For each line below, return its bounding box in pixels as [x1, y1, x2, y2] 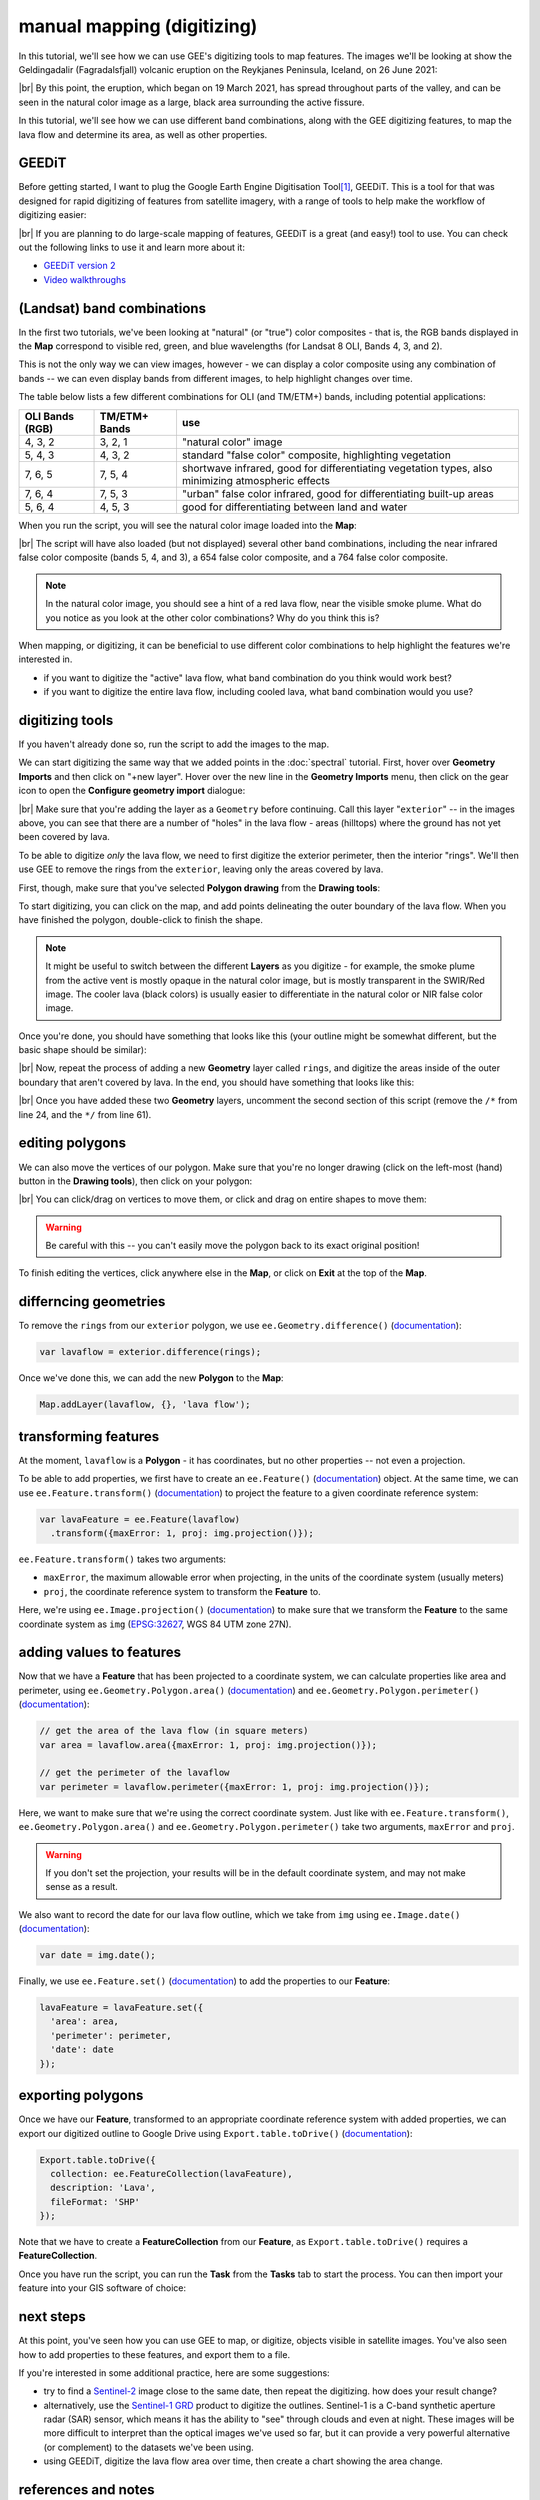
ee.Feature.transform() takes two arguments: [18, 1553, 227, 1565]
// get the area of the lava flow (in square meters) [39, 1725, 309, 1737]
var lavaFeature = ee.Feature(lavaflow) [39, 1513, 240, 1525]
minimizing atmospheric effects [181, 473, 330, 487]
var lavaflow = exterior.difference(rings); [39, 1346, 262, 1358]
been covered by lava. [18, 831, 110, 843]
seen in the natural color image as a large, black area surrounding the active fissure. [18, 96, 365, 108]
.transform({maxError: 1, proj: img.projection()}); [50, 1528, 314, 1539]
